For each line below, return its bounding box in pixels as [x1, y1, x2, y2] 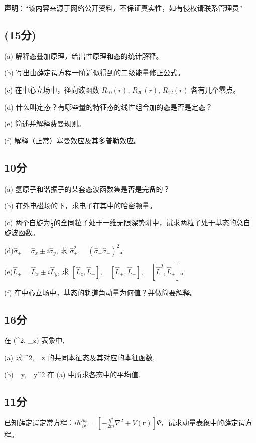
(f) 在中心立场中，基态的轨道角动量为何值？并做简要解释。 [4, 287, 197, 297]
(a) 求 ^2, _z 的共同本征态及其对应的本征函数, [4, 352, 155, 363]
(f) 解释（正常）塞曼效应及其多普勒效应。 [4, 135, 141, 145]
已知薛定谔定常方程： [4, 417, 74, 428]
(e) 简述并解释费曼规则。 [4, 118, 85, 129]
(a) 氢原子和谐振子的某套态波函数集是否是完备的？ [4, 183, 170, 194]
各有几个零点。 [191, 84, 240, 95]
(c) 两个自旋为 [4, 217, 50, 227]
